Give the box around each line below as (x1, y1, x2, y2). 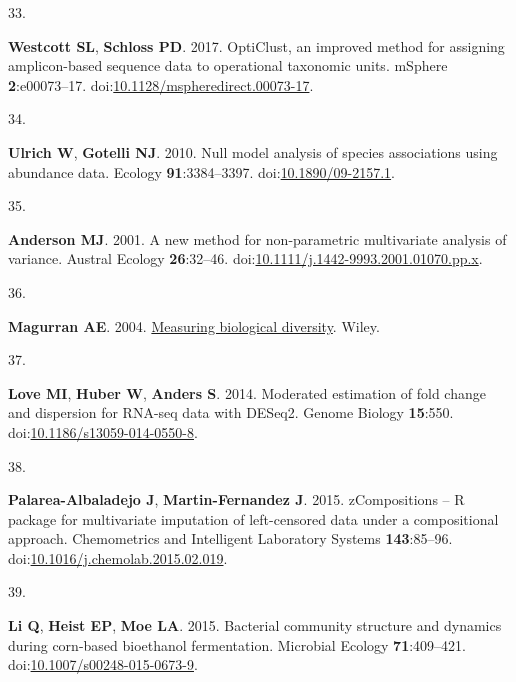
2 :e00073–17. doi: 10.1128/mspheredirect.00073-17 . (8, 74, 314, 95)
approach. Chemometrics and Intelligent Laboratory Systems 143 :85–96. (8, 528, 453, 549)
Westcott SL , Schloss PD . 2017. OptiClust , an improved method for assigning (8, 35, 505, 56)
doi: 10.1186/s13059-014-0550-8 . (8, 421, 198, 442)
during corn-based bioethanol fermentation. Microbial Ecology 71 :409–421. (8, 634, 467, 655)
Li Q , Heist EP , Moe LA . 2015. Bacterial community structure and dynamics (8, 615, 502, 636)
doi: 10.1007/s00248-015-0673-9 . (8, 654, 198, 675)
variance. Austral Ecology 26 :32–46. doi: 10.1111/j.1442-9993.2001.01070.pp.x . (8, 248, 483, 269)
